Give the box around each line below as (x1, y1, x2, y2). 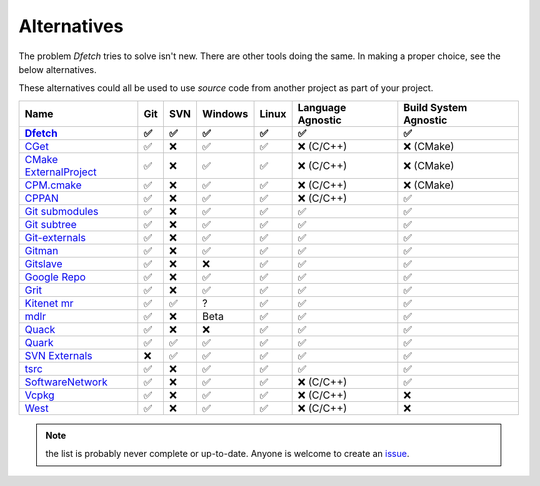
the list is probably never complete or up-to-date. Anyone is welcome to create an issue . (45, 448, 410, 460)
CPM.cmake (24, 178, 82, 192)
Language (297, 100, 347, 114)
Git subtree (24, 217, 77, 231)
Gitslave (24, 256, 63, 270)
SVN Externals (24, 348, 93, 362)
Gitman (24, 243, 59, 257)
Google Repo (24, 270, 87, 284)
